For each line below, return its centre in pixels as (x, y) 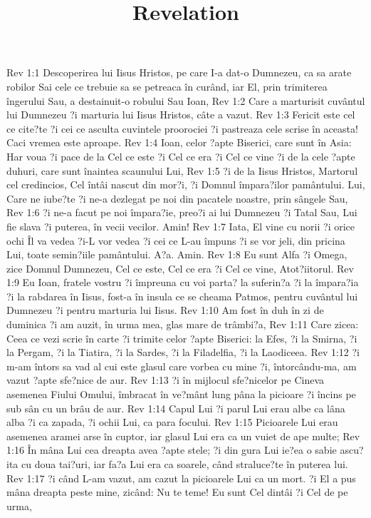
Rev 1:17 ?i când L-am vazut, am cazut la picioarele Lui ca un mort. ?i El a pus (181, 478)
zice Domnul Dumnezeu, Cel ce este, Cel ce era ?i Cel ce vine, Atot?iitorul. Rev (180, 268)
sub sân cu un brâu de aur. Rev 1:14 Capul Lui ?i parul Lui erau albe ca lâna (176, 408)
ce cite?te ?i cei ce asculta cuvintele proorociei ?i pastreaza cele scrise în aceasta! (182, 128)
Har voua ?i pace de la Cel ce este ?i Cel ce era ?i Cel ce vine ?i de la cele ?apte (181, 156)
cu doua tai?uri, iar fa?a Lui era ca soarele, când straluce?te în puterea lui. (184, 464)
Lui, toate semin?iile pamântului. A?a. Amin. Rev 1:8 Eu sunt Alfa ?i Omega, (177, 254)
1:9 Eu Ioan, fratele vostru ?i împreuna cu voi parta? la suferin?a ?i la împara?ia (183, 282)
